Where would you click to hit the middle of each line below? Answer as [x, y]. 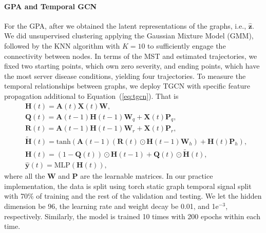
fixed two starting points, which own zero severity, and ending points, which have [132, 66]
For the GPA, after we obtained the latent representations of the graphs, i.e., [125, 25]
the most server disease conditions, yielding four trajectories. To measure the [125, 76]
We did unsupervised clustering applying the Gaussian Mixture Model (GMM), [129, 36]
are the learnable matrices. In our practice [147, 176]
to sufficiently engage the [187, 45]
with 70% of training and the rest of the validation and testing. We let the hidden [133, 196]
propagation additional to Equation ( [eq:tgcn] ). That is [91, 96]
